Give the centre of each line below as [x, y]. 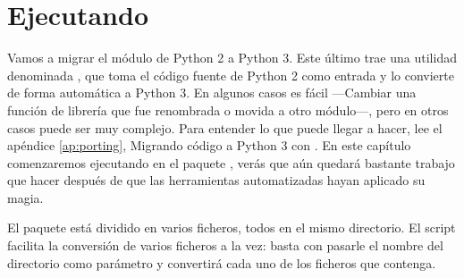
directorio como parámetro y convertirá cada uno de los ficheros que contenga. [222, 262]
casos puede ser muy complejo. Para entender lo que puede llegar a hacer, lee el [225, 127]
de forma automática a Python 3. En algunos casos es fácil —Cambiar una [212, 93]
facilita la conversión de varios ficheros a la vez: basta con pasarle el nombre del [225, 245]
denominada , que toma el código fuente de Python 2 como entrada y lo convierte [231, 75]
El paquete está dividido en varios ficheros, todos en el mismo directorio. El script [232, 227]
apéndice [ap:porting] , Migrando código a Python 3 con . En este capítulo [209, 145]
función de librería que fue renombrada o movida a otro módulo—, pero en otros [228, 110]
